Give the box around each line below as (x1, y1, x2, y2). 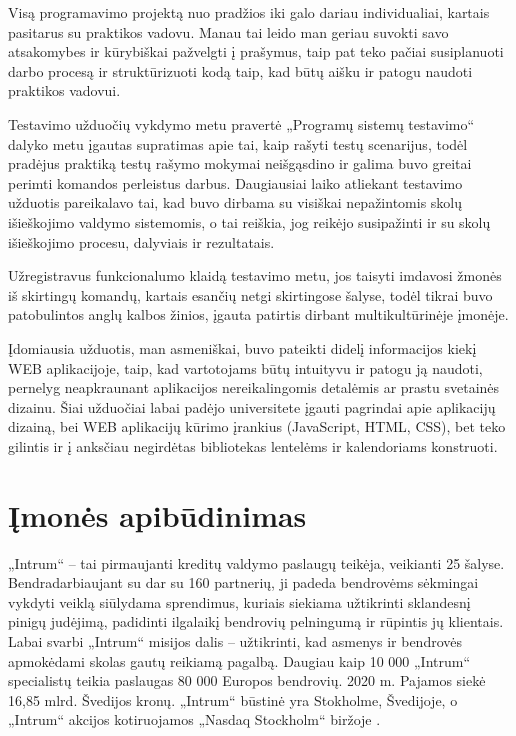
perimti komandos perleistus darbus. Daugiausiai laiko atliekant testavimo (8, 172, 463, 193)
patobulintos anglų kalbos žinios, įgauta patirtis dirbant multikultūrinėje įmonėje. (8, 304, 509, 325)
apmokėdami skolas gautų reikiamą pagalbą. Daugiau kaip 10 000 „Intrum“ (8, 650, 471, 671)
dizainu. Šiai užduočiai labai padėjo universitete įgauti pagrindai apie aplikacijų (8, 396, 496, 417)
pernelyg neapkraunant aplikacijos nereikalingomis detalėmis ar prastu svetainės (8, 377, 500, 398)
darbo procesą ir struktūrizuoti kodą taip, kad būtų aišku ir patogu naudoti (8, 60, 473, 81)
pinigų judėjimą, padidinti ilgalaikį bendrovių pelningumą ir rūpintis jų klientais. (8, 611, 504, 632)
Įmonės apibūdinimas (8, 494, 307, 535)
